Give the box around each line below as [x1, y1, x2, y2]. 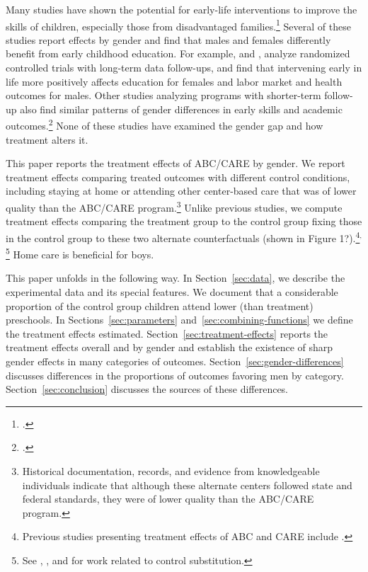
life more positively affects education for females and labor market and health [6, 74, 343, 88]
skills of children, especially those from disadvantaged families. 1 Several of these [6, 16, 351, 33]
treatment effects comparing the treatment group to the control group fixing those [6, 214, 362, 229]
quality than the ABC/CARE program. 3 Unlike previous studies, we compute [6, 198, 343, 214]
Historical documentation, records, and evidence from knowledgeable [22, 463, 320, 478]
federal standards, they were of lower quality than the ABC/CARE [22, 491, 314, 506]
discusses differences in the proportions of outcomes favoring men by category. [6, 367, 344, 382]
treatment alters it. [6, 132, 88, 147]
